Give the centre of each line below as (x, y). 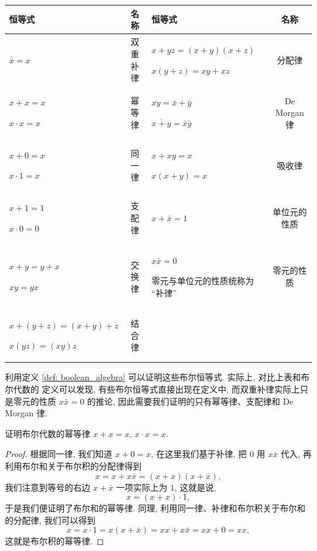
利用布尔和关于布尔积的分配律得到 (73, 465)
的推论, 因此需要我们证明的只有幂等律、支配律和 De (191, 401)
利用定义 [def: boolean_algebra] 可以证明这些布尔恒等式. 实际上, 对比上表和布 (157, 377)
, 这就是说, (195, 487)
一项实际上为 (142, 487)
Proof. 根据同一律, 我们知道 (59, 454)
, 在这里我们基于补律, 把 (199, 454)
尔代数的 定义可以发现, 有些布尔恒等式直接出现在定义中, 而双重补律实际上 (152, 389)
